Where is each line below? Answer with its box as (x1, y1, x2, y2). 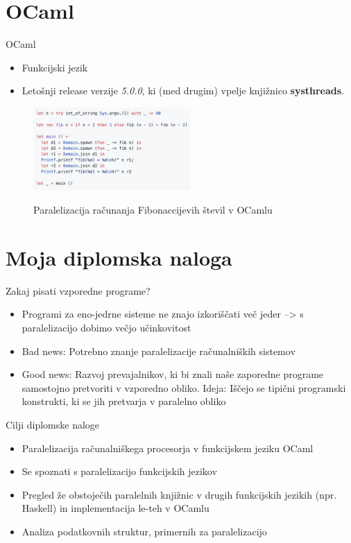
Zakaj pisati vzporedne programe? (6, 283, 151, 298)
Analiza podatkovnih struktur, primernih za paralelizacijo (22, 524, 267, 538)
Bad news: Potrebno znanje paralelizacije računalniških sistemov (22, 343, 296, 358)
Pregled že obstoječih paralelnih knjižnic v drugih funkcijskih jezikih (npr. (22, 487, 337, 501)
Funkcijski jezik (22, 60, 88, 74)
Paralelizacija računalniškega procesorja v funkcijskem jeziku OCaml (22, 440, 314, 455)
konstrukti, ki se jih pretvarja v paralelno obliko (22, 394, 226, 408)
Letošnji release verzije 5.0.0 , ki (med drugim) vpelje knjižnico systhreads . (22, 83, 345, 98)
